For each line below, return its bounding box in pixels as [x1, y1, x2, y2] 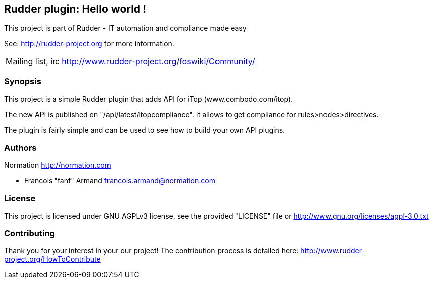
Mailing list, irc [6, 56, 60, 67]
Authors [4, 142, 37, 153]
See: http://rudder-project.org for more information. [4, 39, 174, 48]
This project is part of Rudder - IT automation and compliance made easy [4, 24, 247, 33]
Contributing [4, 228, 55, 239]
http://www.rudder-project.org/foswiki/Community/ [62, 56, 255, 67]
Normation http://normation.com [4, 160, 111, 169]
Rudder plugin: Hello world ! [4, 3, 147, 15]
